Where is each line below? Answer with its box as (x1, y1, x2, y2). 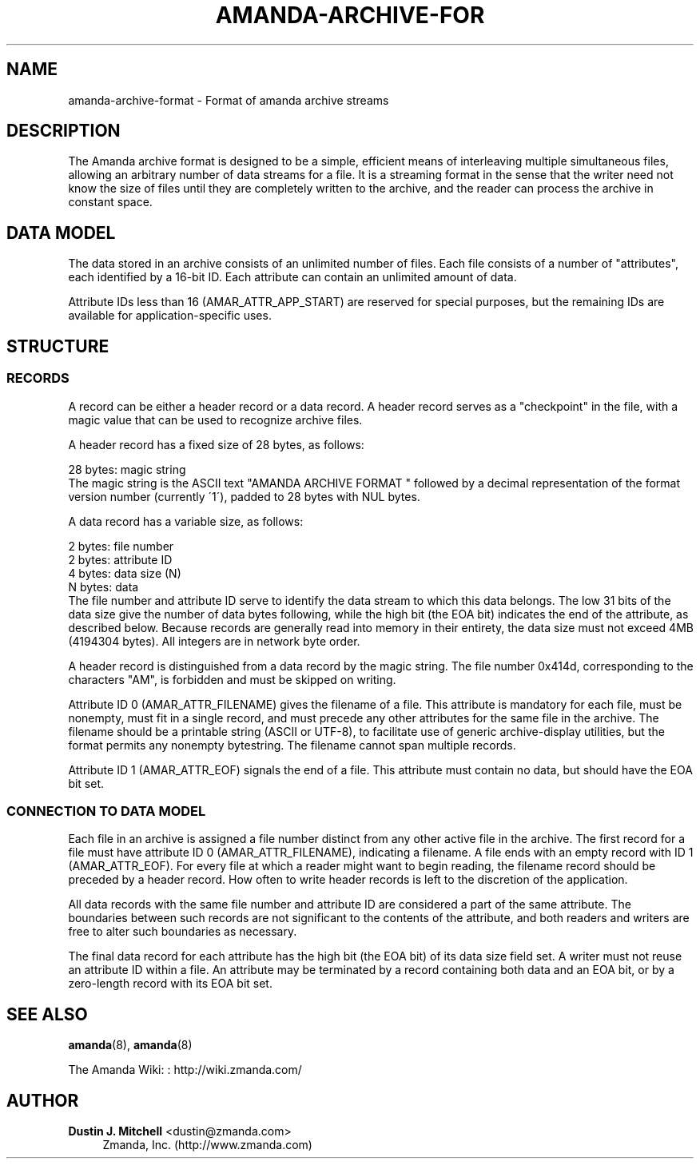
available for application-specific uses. (68, 308, 272, 323)
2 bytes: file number (68, 539, 174, 553)
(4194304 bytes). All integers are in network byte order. (68, 634, 360, 648)
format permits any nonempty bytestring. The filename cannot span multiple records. (68, 738, 516, 752)
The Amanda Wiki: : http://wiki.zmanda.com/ (68, 1063, 302, 1077)
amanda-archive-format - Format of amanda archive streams (68, 93, 389, 107)
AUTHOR (6, 1090, 79, 1111)
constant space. (68, 195, 153, 209)
